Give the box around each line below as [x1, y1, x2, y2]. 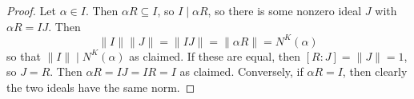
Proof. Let [6, 2, 56, 18]
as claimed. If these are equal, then [129, 47, 300, 64]
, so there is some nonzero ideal [207, 2, 362, 18]
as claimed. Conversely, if [179, 63, 303, 80]
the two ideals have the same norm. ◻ [6, 78, 195, 95]
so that [6, 47, 41, 64]
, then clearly [342, 63, 408, 80]
